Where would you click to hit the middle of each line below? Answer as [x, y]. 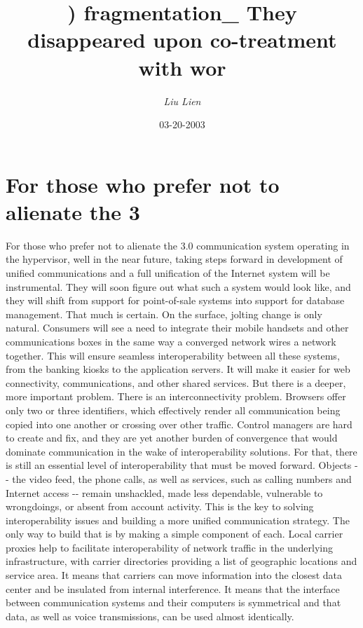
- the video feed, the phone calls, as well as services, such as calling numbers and [179, 478]
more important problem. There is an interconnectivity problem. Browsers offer [176, 396]
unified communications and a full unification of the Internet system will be [168, 273]
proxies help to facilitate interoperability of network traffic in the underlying [170, 547]
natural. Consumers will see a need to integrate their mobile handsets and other [177, 328]
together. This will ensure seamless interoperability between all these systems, [173, 355]
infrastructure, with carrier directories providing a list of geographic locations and [181, 561]
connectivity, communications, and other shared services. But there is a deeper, [176, 382]
